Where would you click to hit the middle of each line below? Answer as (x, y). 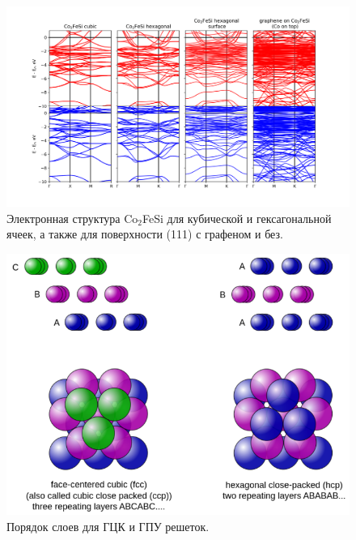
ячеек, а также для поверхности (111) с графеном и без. (145, 234)
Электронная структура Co (72, 218)
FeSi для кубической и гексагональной (237, 218)
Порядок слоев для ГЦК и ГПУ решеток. (108, 526)
